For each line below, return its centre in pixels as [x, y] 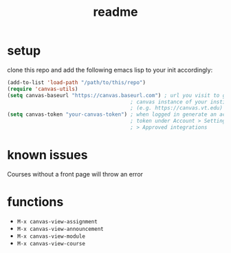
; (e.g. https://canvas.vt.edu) [177, 108]
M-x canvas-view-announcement [60, 229]
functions [35, 202]
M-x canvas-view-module [51, 236]
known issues [47, 155]
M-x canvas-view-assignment [57, 221]
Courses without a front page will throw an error [75, 174]
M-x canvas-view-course [51, 243]
